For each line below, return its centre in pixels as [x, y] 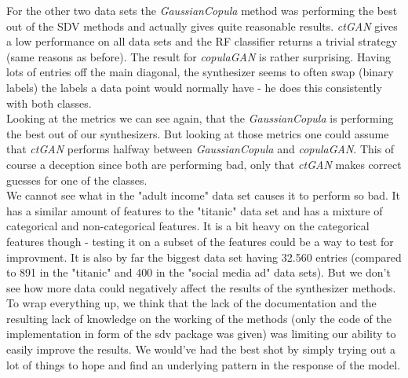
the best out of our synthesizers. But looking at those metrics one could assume [198, 133]
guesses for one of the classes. [77, 180]
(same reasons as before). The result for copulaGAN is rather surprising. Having [199, 56]
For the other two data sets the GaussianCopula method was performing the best [202, 10]
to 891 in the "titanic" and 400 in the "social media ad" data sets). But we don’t [199, 272]
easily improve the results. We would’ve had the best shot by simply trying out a [201, 349]
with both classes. [49, 103]
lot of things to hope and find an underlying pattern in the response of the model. [204, 364]
